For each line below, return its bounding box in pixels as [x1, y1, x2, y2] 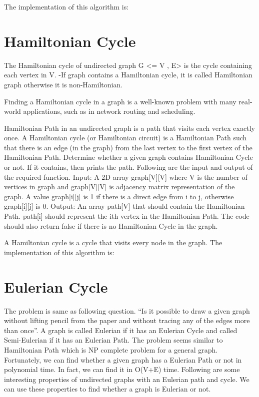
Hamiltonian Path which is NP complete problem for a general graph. [4, 344, 218, 355]
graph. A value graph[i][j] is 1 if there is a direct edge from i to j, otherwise [4, 191, 234, 201]
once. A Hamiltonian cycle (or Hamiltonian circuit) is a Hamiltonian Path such [4, 132, 247, 143]
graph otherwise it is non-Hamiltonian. [4, 79, 123, 89]
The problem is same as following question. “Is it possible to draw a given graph [4, 305, 250, 316]
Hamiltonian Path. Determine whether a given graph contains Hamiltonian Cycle [4, 152, 253, 162]
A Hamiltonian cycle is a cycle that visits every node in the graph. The [4, 237, 222, 248]
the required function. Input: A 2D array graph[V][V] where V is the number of [4, 171, 247, 182]
